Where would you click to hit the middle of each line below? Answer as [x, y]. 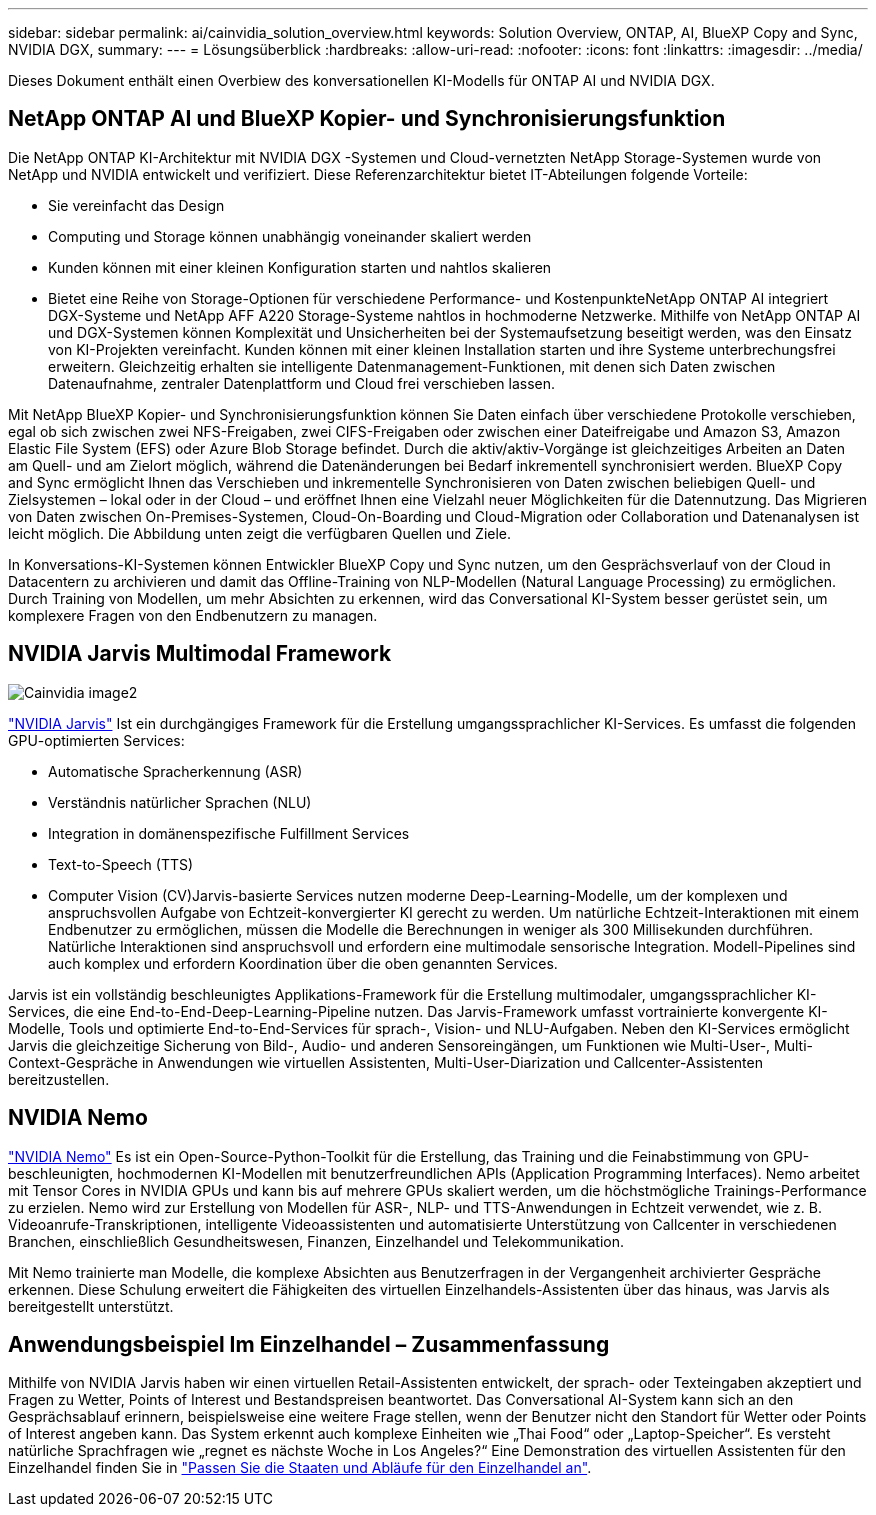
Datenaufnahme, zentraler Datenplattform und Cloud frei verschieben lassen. [302, 383]
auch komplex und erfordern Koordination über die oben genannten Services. [303, 963]
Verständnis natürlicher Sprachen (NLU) [180, 802]
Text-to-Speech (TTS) [121, 864]
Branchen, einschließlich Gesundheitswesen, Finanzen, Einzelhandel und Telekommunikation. [316, 1241]
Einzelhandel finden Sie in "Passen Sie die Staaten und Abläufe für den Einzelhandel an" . [300, 1468]
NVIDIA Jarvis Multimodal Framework [200, 654]
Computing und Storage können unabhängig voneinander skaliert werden [290, 236]
